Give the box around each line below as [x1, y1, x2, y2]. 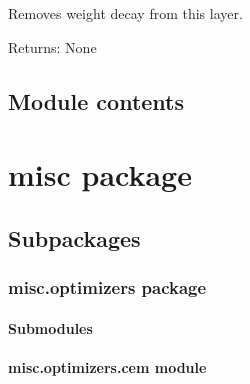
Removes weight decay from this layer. [8, 3, 243, 23]
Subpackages [8, 222, 141, 253]
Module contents [8, 85, 185, 116]
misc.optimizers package [8, 275, 207, 300]
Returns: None [8, 36, 97, 57]
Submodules [8, 317, 93, 338]
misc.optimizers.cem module [8, 356, 207, 377]
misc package [8, 154, 192, 195]
